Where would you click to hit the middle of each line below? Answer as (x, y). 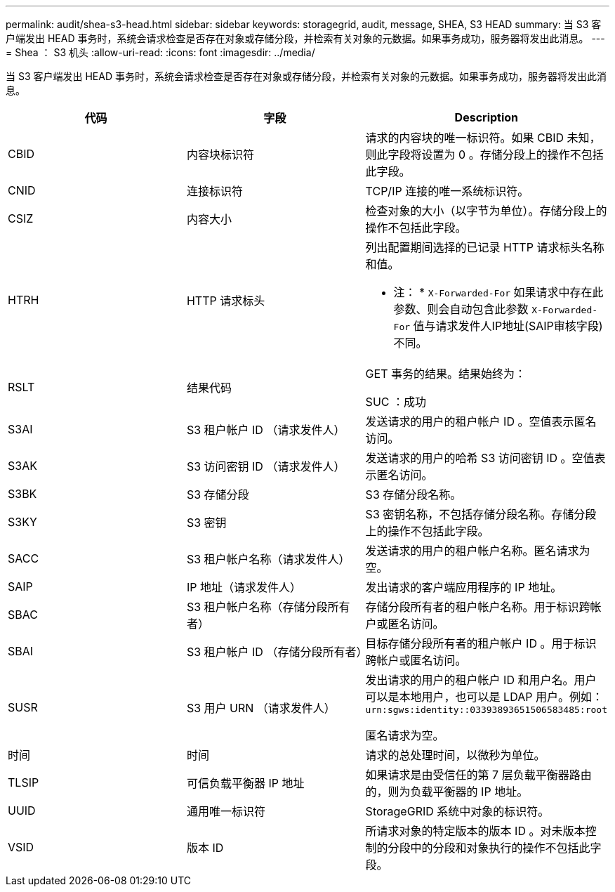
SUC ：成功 (396, 402)
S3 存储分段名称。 (414, 494)
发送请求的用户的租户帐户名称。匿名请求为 (478, 551)
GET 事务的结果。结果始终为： (445, 374)
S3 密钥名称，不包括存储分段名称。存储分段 (481, 514)
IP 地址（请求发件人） (244, 587)
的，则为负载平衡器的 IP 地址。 (447, 792)
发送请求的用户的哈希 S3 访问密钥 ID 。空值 (480, 458)
